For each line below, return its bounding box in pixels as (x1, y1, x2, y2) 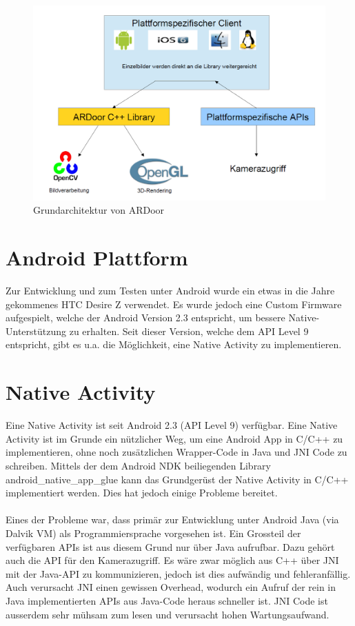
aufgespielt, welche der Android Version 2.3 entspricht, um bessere (6, 310, 285, 325)
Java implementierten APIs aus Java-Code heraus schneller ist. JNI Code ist (6, 593, 328, 607)
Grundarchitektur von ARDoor (33, 203, 165, 217)
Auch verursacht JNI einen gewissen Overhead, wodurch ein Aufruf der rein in (6, 580, 336, 594)
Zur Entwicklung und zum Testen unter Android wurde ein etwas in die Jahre (6, 283, 335, 298)
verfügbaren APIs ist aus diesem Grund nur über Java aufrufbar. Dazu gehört (6, 539, 335, 554)
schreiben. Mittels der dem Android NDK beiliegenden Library (6, 458, 271, 472)
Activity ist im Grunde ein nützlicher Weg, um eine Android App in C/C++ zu (6, 431, 343, 445)
